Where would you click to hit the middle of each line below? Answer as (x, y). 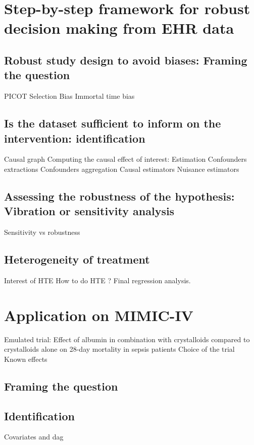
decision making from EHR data (119, 28)
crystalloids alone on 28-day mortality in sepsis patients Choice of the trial (119, 349)
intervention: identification (75, 138)
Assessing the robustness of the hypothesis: (119, 196)
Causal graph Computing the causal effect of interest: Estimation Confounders (125, 159)
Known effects (26, 359)
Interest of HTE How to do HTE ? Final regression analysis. (97, 280)
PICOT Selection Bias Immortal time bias (69, 96)
